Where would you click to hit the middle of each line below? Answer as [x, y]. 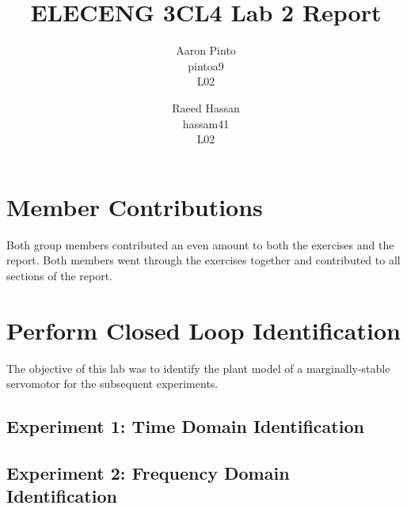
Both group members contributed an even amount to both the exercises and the [200, 244]
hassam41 [206, 123]
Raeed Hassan [206, 107]
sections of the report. [60, 275]
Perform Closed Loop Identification [203, 330]
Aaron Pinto [206, 50]
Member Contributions [135, 206]
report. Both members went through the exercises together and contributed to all [203, 260]
